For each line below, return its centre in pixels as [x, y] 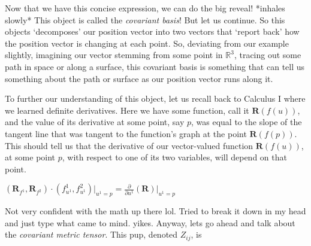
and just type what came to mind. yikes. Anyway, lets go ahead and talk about [150, 222]
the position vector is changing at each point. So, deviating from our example [147, 43]
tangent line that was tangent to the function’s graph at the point [126, 133]
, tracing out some [268, 55]
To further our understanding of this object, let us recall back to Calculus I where [155, 98]
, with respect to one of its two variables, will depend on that [174, 157]
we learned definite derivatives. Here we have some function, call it [127, 110]
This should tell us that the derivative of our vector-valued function [129, 145]
